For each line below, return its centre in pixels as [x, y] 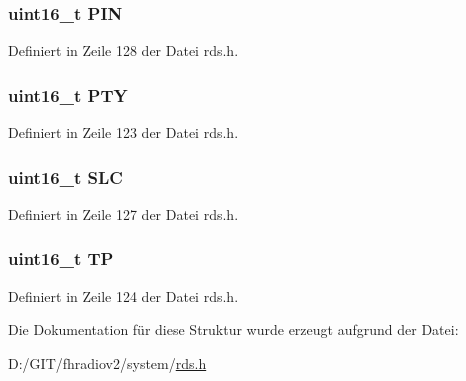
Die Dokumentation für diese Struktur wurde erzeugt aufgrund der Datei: [233, 329]
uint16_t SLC [65, 176]
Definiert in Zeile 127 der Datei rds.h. [123, 213]
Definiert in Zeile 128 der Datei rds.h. [123, 50]
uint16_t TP [61, 258]
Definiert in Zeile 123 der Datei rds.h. [123, 132]
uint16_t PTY [68, 94]
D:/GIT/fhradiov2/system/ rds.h [107, 362]
